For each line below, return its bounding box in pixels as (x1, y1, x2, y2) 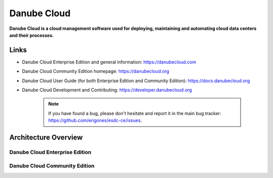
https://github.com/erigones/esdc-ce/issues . (48, 117, 142, 124)
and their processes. (9, 32, 54, 38)
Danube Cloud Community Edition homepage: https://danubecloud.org (22, 68, 169, 75)
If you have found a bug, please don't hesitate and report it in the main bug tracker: (48, 110, 221, 116)
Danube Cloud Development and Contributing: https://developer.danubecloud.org (22, 87, 192, 93)
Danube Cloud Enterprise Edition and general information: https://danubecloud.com (22, 59, 197, 65)
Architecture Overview (9, 133, 83, 141)
